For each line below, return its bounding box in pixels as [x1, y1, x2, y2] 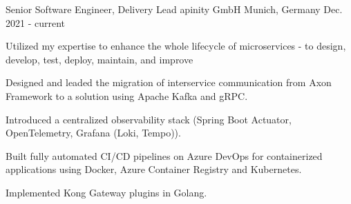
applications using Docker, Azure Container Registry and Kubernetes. [6, 162, 302, 176]
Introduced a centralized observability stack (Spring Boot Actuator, [6, 112, 292, 126]
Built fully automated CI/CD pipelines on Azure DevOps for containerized [6, 148, 323, 163]
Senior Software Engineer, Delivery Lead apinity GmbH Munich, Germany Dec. [6, 2, 343, 16]
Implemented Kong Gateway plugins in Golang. [6, 185, 207, 199]
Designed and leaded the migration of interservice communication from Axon [6, 75, 332, 90]
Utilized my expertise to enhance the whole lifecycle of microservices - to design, [6, 39, 346, 53]
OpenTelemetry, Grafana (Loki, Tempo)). [6, 125, 181, 140]
